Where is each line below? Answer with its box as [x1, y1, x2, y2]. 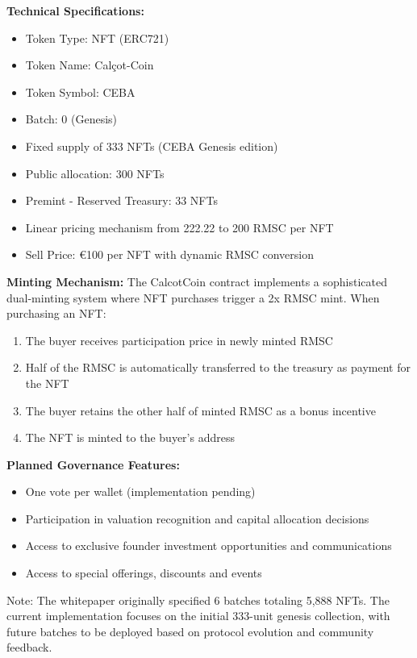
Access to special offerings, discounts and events [25, 564, 262, 581]
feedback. [6, 639, 52, 656]
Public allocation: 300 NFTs [25, 164, 165, 181]
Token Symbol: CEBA [25, 83, 136, 100]
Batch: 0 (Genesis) [25, 110, 118, 127]
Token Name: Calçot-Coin [25, 56, 154, 73]
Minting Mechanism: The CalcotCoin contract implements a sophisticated [6, 273, 388, 289]
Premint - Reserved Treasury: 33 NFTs [25, 192, 218, 209]
